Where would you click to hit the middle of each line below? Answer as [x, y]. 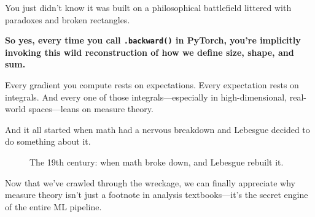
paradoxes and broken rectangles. [68, 19]
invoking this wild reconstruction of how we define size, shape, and [150, 52]
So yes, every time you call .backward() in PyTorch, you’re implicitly [153, 40]
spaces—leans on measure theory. [91, 109]
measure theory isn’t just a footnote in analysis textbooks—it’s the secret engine [157, 195]
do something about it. [48, 141]
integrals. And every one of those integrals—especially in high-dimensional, [146, 97]
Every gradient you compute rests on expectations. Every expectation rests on [152, 85]
